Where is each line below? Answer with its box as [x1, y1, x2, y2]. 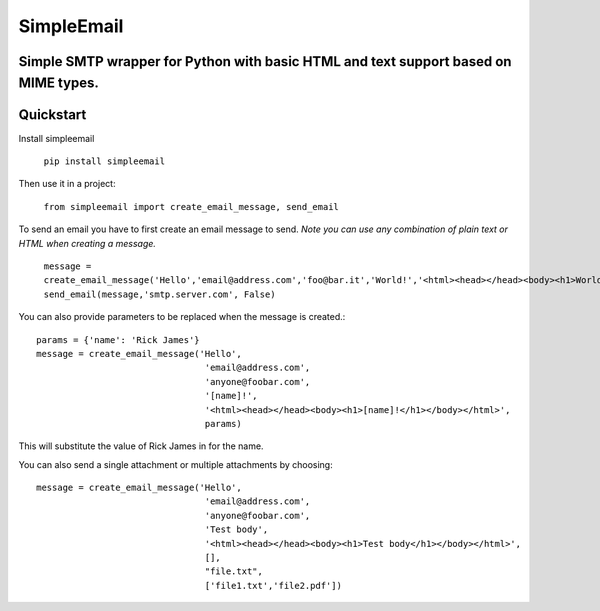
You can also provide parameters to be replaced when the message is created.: [18, 311, 346, 323]
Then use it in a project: [18, 178, 116, 190]
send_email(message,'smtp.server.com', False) [43, 288, 276, 300]
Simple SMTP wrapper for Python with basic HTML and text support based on [18, 53, 512, 70]
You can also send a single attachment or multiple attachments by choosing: [18, 458, 334, 470]
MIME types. [18, 74, 100, 91]
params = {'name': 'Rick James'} [36, 334, 200, 345]
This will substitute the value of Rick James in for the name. [18, 440, 264, 452]
